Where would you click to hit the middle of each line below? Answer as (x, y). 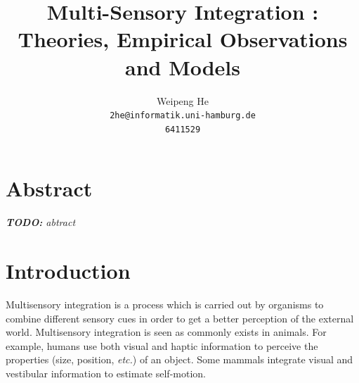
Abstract (49, 188)
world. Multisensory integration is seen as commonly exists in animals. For (166, 332)
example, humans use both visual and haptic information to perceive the (162, 345)
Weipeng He (183, 100)
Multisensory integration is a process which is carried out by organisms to (165, 304)
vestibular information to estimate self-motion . (106, 373)
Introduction (68, 271)
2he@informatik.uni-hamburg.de (183, 116)
